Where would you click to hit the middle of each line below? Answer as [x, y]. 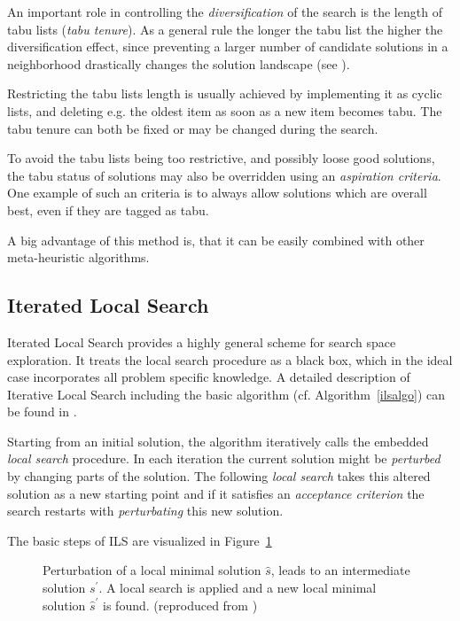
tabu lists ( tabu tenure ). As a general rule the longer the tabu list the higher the [225, 29]
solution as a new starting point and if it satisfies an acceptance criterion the [216, 493]
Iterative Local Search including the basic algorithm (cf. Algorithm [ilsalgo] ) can [226, 394]
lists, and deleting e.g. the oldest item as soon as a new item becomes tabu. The [225, 110]
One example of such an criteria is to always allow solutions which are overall [217, 193]
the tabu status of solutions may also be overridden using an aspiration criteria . [224, 175]
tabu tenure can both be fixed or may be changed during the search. [193, 128]
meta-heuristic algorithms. [78, 257]
